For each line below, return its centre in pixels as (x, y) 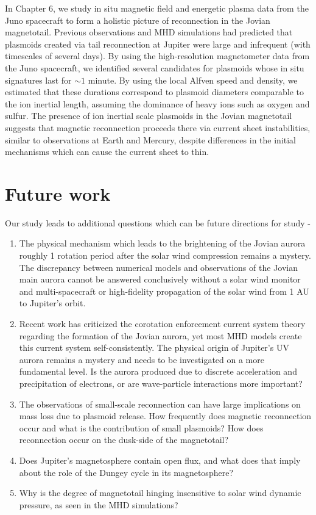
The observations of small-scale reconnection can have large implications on (160, 404)
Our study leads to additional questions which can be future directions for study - (158, 222)
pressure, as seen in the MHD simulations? (99, 504)
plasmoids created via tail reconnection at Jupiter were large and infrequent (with (158, 44)
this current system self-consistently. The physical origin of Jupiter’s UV (154, 348)
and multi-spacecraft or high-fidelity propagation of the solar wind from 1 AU (164, 291)
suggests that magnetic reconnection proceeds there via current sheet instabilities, (158, 127)
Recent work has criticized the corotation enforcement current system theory (162, 323)
